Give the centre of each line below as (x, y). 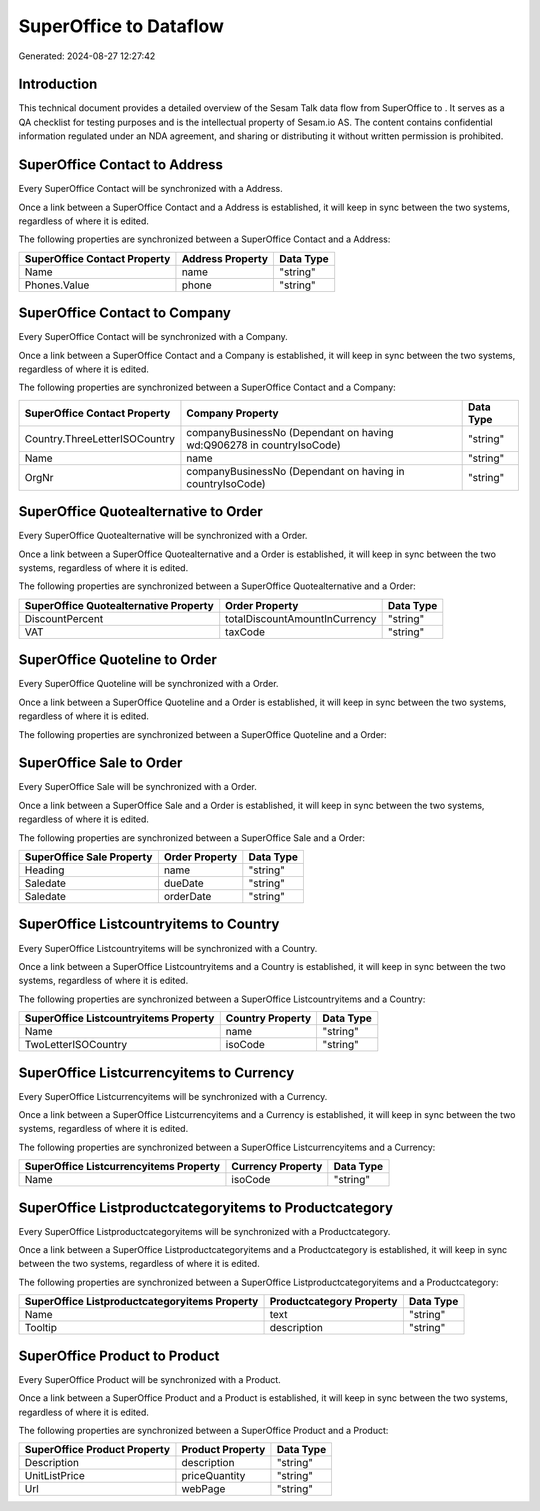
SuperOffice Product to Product (119, 1355)
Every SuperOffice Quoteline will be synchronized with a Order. (148, 684)
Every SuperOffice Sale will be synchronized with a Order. (137, 787)
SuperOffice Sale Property (88, 857)
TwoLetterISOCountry (76, 1045)
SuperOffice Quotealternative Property (119, 605)
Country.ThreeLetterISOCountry (99, 438)
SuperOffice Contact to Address (121, 165)
